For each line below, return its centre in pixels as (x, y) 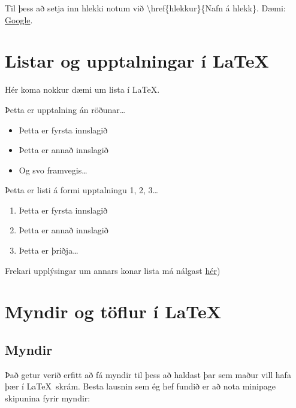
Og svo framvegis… (53, 170)
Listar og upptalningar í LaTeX (137, 61)
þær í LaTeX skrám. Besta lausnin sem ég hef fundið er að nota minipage (140, 386)
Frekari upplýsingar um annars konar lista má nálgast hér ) (113, 270)
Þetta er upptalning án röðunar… (65, 109)
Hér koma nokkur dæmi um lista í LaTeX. (82, 89)
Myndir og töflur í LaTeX (113, 311)
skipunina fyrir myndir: (48, 398)
